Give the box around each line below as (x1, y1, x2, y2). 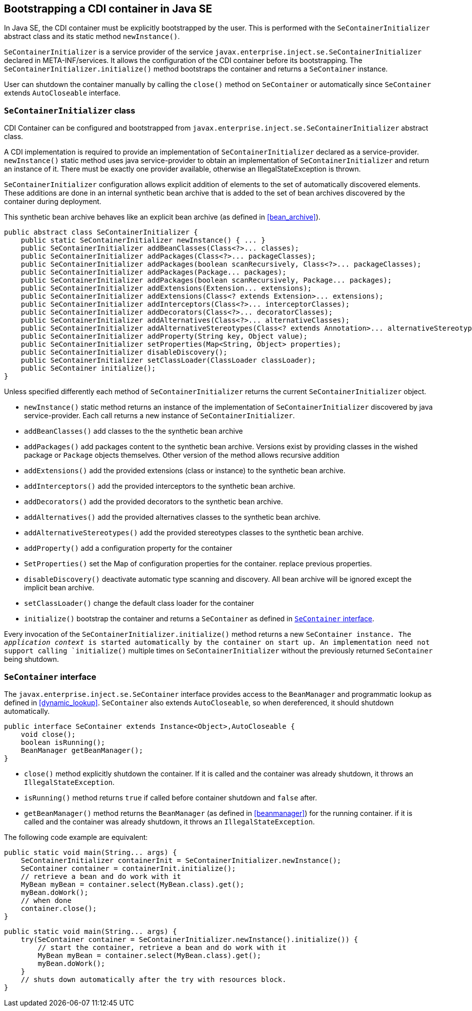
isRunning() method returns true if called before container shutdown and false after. (24, 793, 317, 802)
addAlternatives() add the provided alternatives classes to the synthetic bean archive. (24, 513, 321, 522)
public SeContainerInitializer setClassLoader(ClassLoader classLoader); (20, 356, 316, 365)
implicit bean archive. (24, 583, 94, 592)
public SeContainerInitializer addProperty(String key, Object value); (20, 332, 307, 341)
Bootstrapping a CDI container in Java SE (4, 3, 212, 15)
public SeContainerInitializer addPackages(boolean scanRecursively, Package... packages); (20, 276, 392, 285)
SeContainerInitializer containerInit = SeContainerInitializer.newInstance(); (20, 856, 341, 864)
